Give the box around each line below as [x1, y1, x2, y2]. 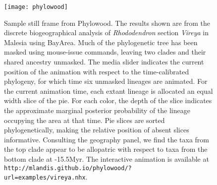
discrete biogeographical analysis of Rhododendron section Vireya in [4, 27, 209, 38]
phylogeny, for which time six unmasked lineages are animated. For [4, 76, 208, 86]
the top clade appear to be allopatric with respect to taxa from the [4, 144, 208, 154]
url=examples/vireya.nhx [4, 174, 86, 182]
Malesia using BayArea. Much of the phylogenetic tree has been [4, 37, 198, 47]
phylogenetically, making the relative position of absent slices [4, 124, 189, 135]
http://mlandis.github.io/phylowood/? [4, 164, 132, 172]
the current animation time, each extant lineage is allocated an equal [4, 85, 213, 96]
